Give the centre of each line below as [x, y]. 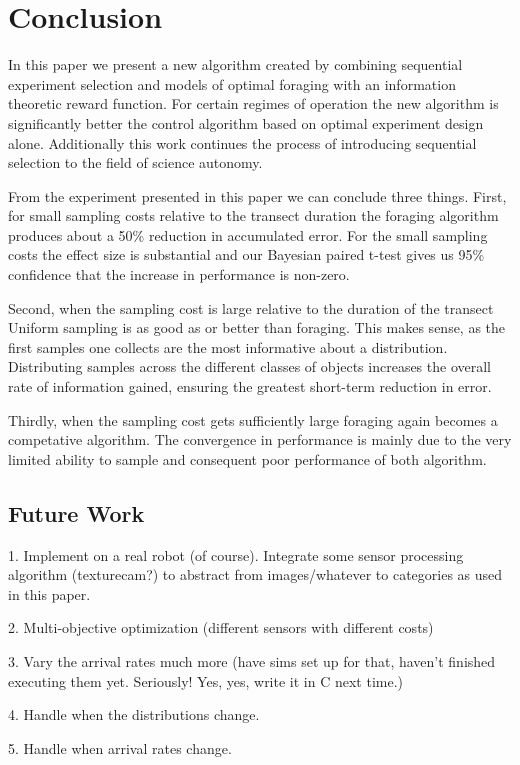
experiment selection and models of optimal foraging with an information [232, 83]
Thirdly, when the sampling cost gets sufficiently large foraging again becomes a [253, 419]
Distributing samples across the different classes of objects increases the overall [249, 366]
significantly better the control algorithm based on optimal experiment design [246, 122]
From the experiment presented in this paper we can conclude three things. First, [257, 195]
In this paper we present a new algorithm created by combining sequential [235, 64]
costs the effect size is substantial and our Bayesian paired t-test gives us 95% [246, 254]
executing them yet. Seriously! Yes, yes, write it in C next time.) [205, 680]
